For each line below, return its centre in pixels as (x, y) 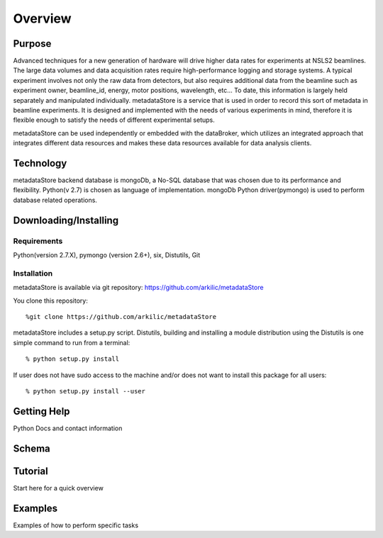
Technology (40, 163)
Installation (33, 273)
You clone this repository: (50, 301)
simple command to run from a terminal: (72, 342)
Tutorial (31, 471)
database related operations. (55, 200)
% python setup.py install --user (85, 391)
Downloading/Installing (66, 220)
